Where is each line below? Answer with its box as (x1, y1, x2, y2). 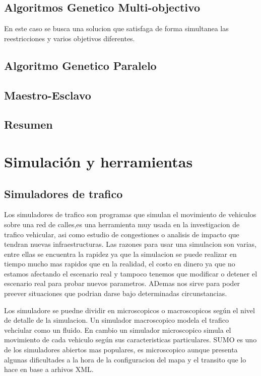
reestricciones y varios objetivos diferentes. (4, 33, 135, 43)
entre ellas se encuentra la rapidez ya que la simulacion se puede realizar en (4, 248, 237, 259)
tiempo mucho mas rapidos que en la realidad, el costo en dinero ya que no (4, 258, 235, 269)
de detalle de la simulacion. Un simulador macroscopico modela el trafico (4, 315, 229, 325)
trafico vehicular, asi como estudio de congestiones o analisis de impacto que (4, 229, 239, 239)
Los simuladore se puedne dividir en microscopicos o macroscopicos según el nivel (4, 305, 255, 315)
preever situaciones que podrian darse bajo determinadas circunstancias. (4, 288, 227, 299)
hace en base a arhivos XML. (4, 364, 94, 374)
